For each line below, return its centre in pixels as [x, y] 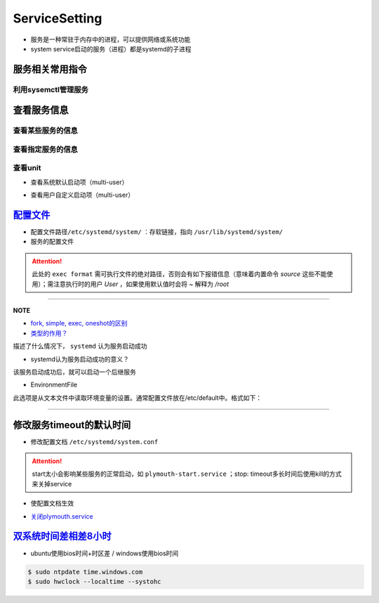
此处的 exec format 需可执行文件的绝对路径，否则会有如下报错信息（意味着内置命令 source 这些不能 [179, 274]
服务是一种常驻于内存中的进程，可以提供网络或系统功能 [111, 39]
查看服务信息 [41, 110]
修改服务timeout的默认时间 [72, 425]
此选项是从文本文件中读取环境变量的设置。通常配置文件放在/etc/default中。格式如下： [138, 398]
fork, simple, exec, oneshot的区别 [79, 323]
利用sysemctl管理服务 [51, 89]
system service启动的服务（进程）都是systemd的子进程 [111, 48]
